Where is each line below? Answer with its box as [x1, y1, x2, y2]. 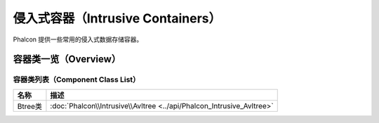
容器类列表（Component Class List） [13, 75, 140, 84]
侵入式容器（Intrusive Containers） [13, 11, 221, 26]
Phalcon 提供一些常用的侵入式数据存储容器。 [13, 35, 143, 44]
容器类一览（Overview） [13, 53, 121, 65]
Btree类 [17, 101, 42, 111]
